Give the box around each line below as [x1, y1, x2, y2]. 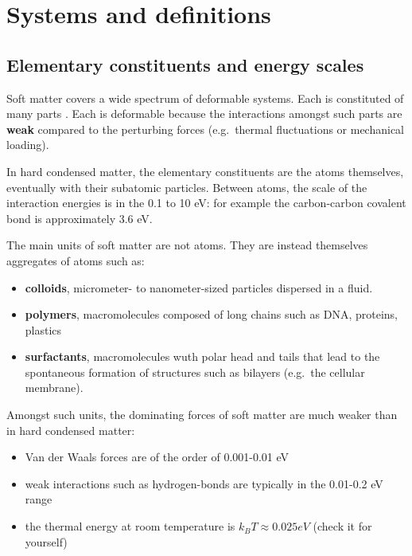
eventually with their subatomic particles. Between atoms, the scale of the [6, 178, 367, 195]
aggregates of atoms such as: [6, 252, 145, 268]
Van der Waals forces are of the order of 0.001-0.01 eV [25, 448, 290, 465]
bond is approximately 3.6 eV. [6, 209, 153, 226]
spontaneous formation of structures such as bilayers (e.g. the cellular [25, 363, 365, 380]
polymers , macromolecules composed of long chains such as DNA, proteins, [25, 306, 398, 323]
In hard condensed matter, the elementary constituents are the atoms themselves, [6, 162, 404, 179]
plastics [25, 321, 62, 338]
